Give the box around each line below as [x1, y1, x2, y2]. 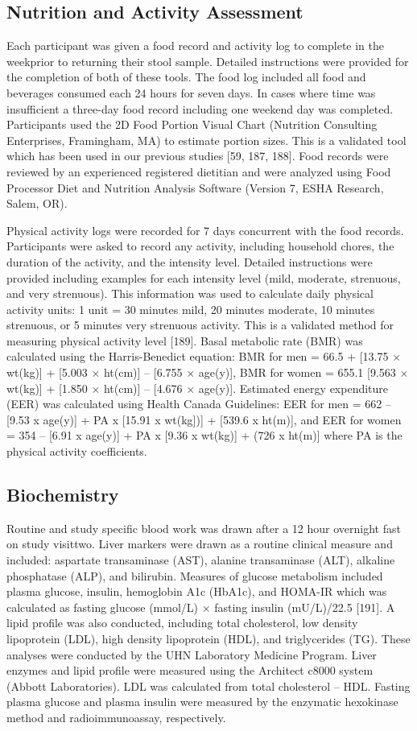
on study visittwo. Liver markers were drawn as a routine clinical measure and [6, 535, 393, 552]
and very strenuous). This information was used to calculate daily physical [6, 285, 374, 302]
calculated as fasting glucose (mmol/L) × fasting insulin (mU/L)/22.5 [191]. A [6, 598, 395, 615]
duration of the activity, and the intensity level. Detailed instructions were [6, 253, 373, 270]
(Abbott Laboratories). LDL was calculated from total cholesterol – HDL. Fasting [6, 677, 411, 694]
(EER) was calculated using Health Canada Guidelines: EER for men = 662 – [6, 395, 391, 412]
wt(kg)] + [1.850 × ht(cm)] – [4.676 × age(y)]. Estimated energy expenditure [6, 379, 389, 396]
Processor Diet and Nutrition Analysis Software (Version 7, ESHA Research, [6, 179, 384, 196]
